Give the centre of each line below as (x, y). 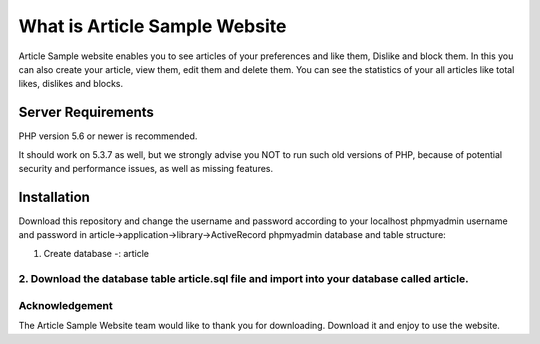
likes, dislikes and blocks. (71, 84)
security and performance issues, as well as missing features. (146, 169)
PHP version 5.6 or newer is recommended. (108, 136)
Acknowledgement (66, 306)
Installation (54, 196)
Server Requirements (86, 112)
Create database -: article (96, 253)
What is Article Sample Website (152, 26)
